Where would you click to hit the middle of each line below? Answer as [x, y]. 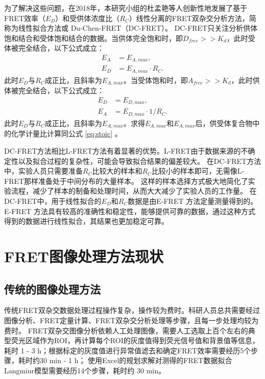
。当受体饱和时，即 [155, 80]
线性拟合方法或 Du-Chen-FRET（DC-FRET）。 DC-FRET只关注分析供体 [138, 28]
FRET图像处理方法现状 [84, 256]
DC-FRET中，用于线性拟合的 [53, 201]
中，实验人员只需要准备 [43, 171]
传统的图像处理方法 [52, 289]
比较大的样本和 [117, 171]
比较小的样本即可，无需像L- [198, 171]
